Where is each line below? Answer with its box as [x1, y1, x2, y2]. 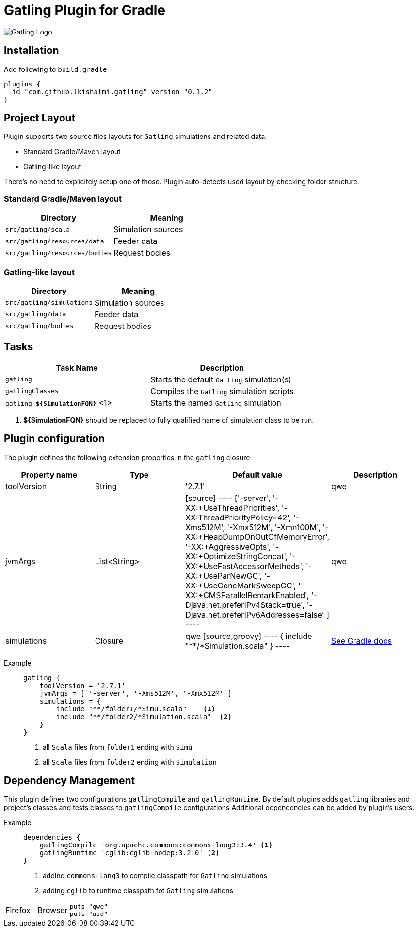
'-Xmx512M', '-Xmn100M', [227, 522, 321, 532]
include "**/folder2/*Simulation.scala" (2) [56, 712, 232, 721]
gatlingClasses [5, 387, 59, 395]
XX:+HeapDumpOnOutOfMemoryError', [185, 532, 330, 542]
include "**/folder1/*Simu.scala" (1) [56, 705, 216, 713]
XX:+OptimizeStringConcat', [185, 551, 288, 561]
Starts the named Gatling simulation [150, 397, 281, 408]
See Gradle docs [331, 636, 392, 646]
